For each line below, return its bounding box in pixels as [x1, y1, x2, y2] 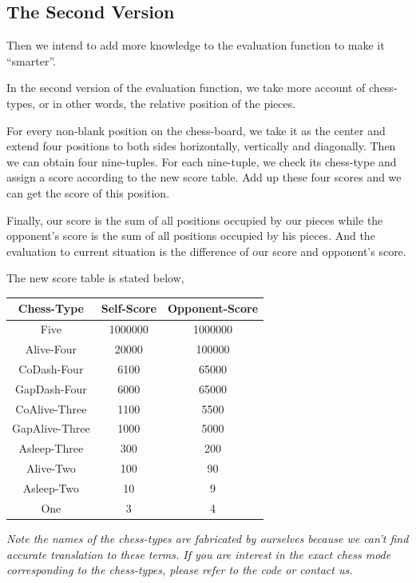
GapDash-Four [15, 380, 87, 397]
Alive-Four [25, 341, 77, 357]
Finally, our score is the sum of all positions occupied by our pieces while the [6, 211, 383, 228]
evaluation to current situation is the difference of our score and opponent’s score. [6, 242, 406, 259]
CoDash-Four [18, 360, 84, 377]
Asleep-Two [22, 480, 80, 497]
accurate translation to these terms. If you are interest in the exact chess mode [6, 545, 391, 562]
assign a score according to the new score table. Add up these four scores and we [6, 169, 402, 186]
